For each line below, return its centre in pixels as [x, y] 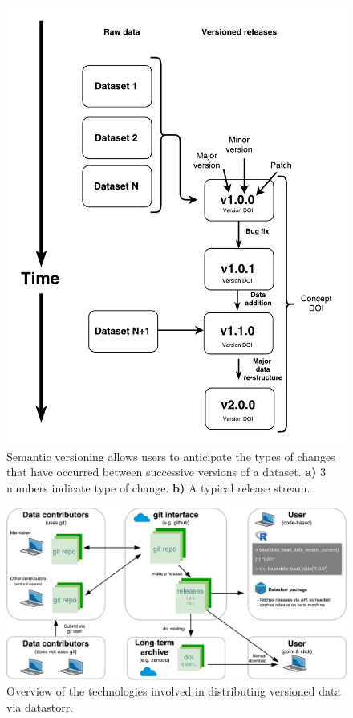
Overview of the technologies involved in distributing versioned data [174, 691]
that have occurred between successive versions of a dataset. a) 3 [166, 472]
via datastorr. [40, 707]
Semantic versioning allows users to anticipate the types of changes [171, 456]
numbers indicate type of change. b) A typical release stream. [158, 487]
